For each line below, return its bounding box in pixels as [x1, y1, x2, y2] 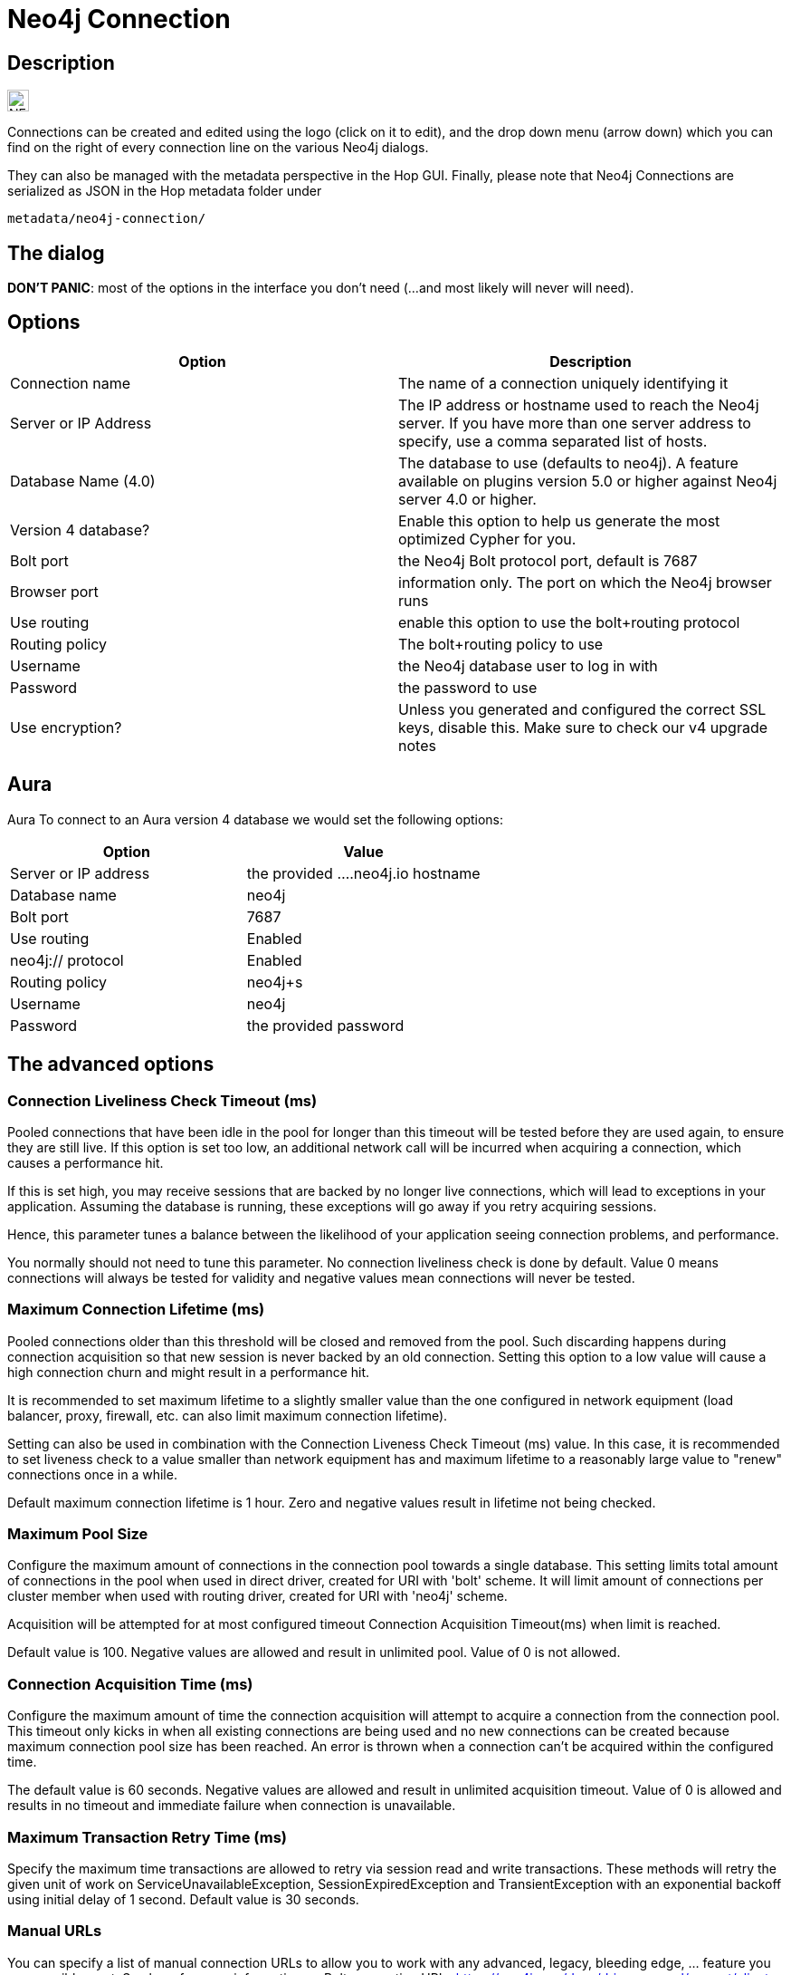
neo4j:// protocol [10, 950, 124, 969]
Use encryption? [10, 718, 122, 737]
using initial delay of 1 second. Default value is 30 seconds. [7, 1891, 359, 1907]
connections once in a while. [7, 1466, 177, 1482]
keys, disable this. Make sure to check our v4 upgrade [398, 718, 768, 737]
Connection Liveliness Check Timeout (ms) [7, 1091, 318, 1110]
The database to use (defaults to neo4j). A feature [398, 453, 739, 472]
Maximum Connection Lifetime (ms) [7, 1300, 265, 1319]
